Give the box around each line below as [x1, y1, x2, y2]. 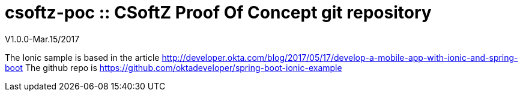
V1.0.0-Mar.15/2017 [5, 33, 80, 44]
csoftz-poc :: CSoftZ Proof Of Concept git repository [5, 2, 432, 23]
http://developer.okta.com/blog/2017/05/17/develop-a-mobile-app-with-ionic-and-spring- [162, 52, 518, 63]
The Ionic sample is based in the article [5, 52, 160, 63]
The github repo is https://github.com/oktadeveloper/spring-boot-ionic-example [25, 62, 342, 73]
